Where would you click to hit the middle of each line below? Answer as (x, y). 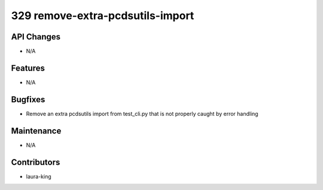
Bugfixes (28, 99)
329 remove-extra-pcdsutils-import (103, 16)
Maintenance (36, 131)
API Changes (36, 37)
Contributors (36, 162)
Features (28, 68)
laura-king (39, 176)
